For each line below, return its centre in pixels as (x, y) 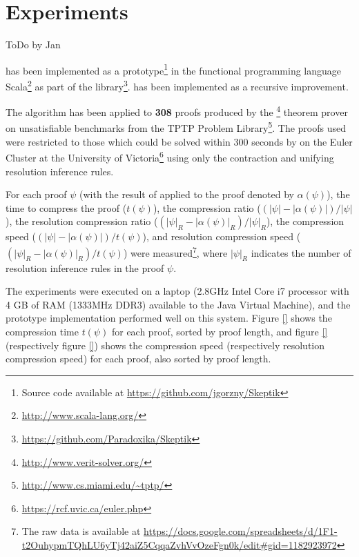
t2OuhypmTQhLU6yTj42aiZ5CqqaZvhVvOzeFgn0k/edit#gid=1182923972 (179, 544)
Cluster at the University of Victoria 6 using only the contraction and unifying (170, 156)
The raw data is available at (81, 531)
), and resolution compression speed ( (222, 236)
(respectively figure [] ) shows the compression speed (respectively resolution (165, 345)
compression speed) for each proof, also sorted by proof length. (138, 359)
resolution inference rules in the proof (85, 267)
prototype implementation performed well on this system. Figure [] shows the (169, 318)
